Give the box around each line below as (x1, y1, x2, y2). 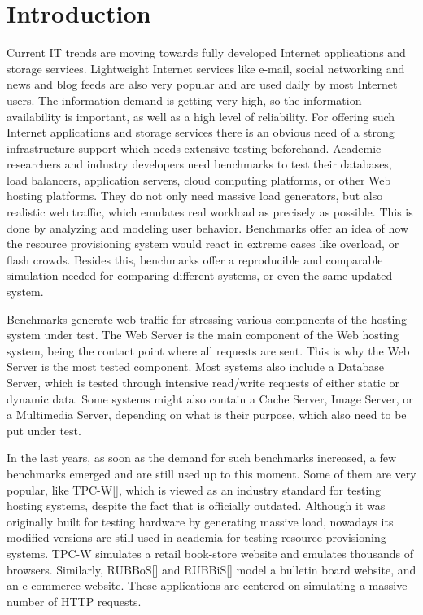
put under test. (7, 421, 81, 438)
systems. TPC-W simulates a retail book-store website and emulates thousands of (7, 544, 413, 561)
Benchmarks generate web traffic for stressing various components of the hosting (7, 310, 408, 327)
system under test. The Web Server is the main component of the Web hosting (7, 326, 399, 343)
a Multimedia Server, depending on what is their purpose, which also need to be (7, 406, 407, 423)
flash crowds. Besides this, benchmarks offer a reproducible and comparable (7, 251, 383, 268)
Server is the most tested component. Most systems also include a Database (7, 358, 385, 375)
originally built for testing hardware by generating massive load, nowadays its (7, 512, 394, 530)
